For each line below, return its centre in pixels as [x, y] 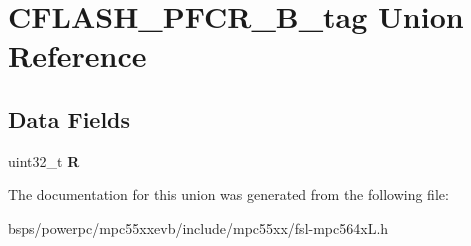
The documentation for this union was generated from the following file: [228, 194]
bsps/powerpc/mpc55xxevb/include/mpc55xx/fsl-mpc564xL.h [198, 227]
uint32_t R [44, 160]
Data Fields [69, 118]
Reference [77, 55]
